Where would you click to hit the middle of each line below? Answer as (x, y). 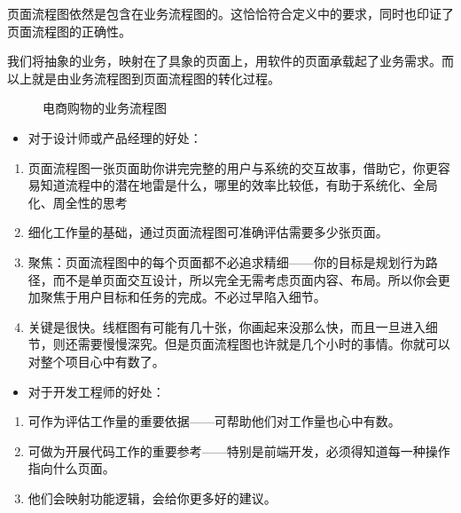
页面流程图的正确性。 (69, 31)
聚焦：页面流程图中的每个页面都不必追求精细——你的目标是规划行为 (227, 261)
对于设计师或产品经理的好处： (115, 137)
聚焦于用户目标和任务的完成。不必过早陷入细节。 (183, 297)
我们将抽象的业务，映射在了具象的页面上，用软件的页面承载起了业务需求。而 (230, 61)
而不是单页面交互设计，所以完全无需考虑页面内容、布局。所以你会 (245, 279)
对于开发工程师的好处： (96, 391)
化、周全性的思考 (78, 202)
